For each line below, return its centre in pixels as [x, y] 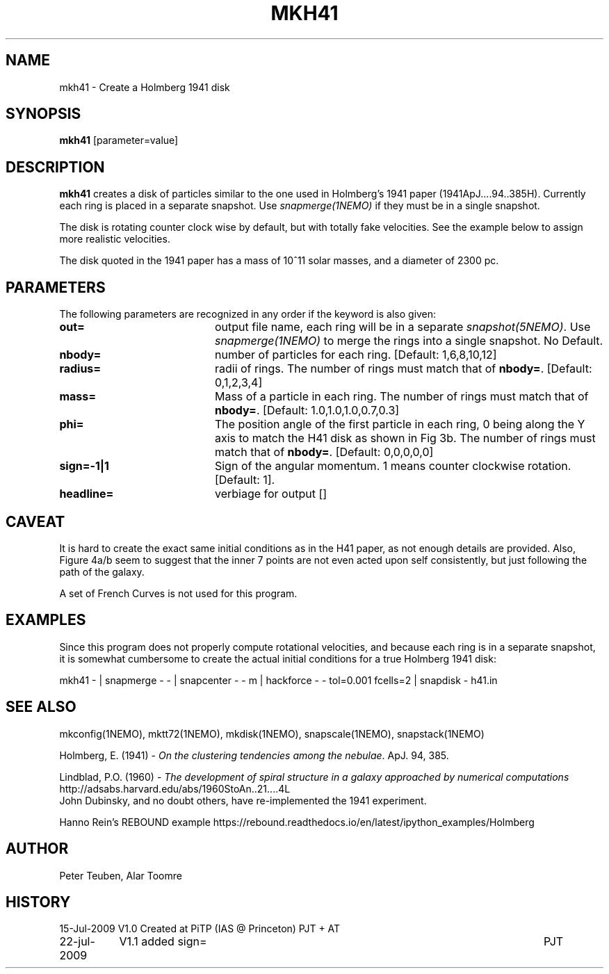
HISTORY [38, 902]
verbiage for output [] [271, 494]
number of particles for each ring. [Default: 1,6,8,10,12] [356, 355]
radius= [80, 369]
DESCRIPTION [55, 167]
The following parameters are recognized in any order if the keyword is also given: [248, 314]
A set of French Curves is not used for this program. [178, 593]
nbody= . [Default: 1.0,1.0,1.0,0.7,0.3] [307, 411]
